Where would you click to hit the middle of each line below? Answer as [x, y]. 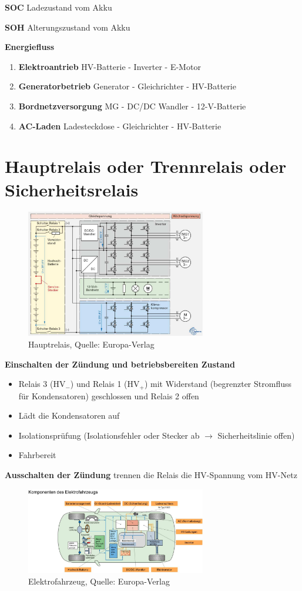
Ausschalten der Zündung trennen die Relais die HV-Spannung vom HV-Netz [151, 475]
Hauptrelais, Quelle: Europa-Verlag [91, 344]
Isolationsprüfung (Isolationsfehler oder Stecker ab [109, 435]
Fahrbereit [37, 455]
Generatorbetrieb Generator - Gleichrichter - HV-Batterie [127, 86]
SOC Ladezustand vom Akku [58, 7]
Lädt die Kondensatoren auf [69, 415]
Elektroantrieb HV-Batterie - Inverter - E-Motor [110, 66]
